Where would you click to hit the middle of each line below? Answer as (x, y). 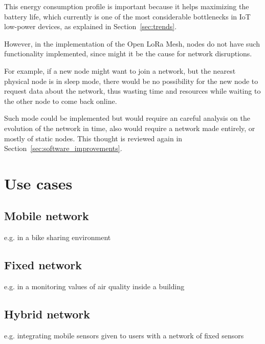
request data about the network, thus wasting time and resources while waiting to (132, 91)
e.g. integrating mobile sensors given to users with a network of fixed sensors (124, 335)
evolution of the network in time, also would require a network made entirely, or (130, 128)
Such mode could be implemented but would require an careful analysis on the (127, 118)
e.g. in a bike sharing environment (58, 237)
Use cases (38, 183)
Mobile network (47, 216)
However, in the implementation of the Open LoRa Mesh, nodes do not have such (132, 43)
